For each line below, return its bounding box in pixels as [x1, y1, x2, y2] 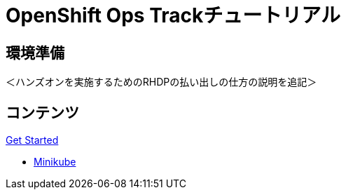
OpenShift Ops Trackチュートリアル [6, 4, 340, 27]
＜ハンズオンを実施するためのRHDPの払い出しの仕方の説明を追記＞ [6, 76, 317, 88]
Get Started [6, 134, 59, 147]
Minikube [34, 156, 76, 168]
